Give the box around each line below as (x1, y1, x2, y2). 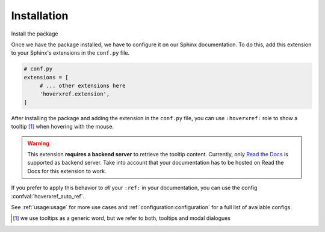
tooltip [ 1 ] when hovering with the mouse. (11, 123, 114, 130)
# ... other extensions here (39, 82, 126, 90)
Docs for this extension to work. (27, 167, 107, 174)
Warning (27, 139, 49, 147)
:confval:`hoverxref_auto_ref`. (11, 192, 85, 200)
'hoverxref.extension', (39, 91, 110, 97)
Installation (11, 9, 69, 22)
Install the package (11, 30, 58, 37)
